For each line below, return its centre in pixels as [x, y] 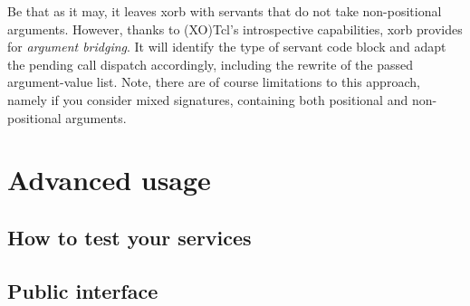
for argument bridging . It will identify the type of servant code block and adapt [227, 47]
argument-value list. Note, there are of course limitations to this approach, [214, 82]
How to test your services [129, 237]
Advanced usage [109, 180]
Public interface [83, 290]
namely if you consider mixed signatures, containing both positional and [208, 99]
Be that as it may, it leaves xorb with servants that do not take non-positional [225, 11]
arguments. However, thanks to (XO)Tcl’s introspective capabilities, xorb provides [235, 29]
